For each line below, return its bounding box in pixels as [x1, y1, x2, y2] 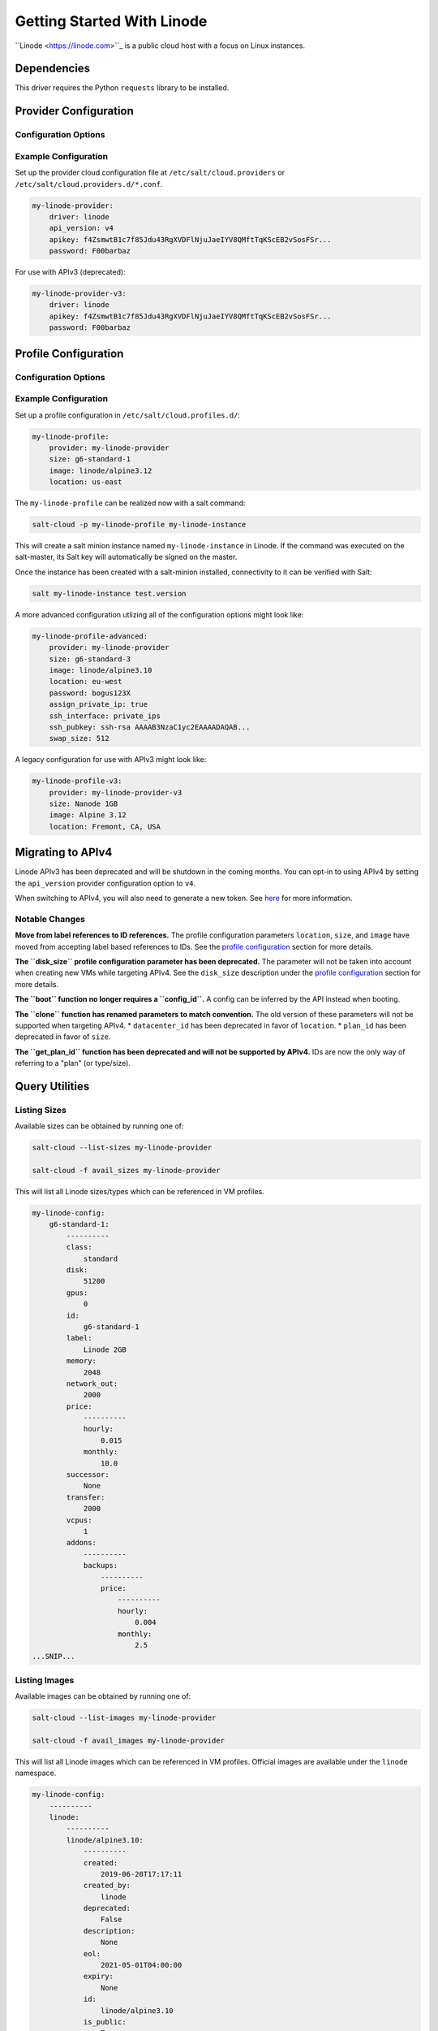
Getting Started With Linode [15, 12, 208, 30]
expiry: [83, 1972, 114, 1981]
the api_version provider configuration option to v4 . [15, 878, 196, 888]
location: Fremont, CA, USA [49, 821, 161, 831]
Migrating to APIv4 [15, 846, 113, 860]
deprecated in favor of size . [15, 1032, 111, 1041]
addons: [66, 1538, 97, 1548]
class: [66, 1243, 92, 1252]
